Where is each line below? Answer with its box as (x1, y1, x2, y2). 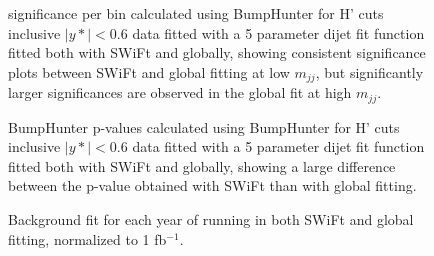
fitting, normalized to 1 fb (8, 228, 167, 249)
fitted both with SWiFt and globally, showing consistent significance (8, 42, 426, 63)
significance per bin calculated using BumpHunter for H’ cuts (8, 3, 384, 23)
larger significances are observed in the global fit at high (8, 82, 352, 103)
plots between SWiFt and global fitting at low (8, 61, 290, 82)
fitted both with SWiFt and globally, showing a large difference (8, 155, 396, 176)
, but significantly (315, 61, 424, 82)
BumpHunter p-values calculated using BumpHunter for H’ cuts (8, 116, 400, 137)
